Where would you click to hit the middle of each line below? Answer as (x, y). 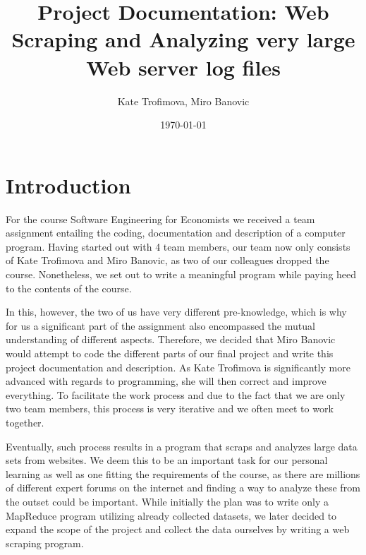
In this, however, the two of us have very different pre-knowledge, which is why (176, 312)
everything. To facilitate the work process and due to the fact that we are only (176, 394)
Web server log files (183, 67)
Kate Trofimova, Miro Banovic (183, 101)
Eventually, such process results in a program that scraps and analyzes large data (182, 446)
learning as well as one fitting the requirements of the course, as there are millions (183, 473)
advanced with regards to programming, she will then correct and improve (166, 381)
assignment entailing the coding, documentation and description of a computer (176, 233)
